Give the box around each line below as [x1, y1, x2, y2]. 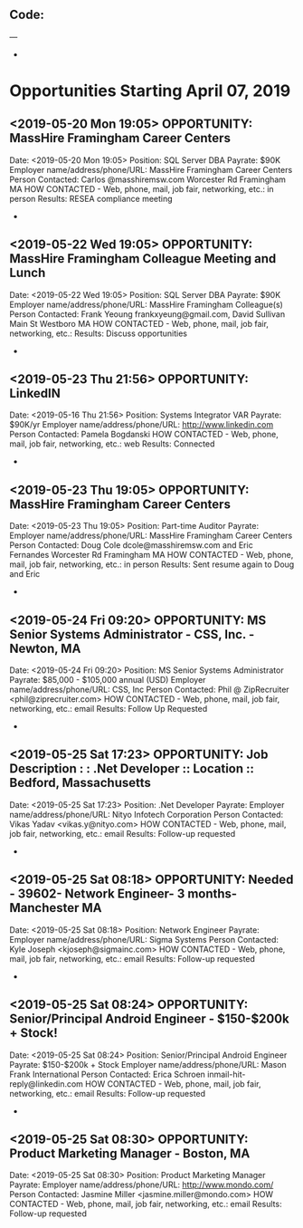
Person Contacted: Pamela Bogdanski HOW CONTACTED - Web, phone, [9, 429, 279, 440]
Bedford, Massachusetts [9, 775, 152, 791]
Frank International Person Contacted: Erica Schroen [9, 1069, 206, 1079]
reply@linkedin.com [9, 1078, 84, 1089]
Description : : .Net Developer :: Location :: [9, 761, 255, 777]
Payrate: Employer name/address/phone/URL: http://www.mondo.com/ [9, 1179, 274, 1190]
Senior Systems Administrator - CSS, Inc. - [9, 627, 255, 642]
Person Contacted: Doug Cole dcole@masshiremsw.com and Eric [9, 540, 253, 551]
